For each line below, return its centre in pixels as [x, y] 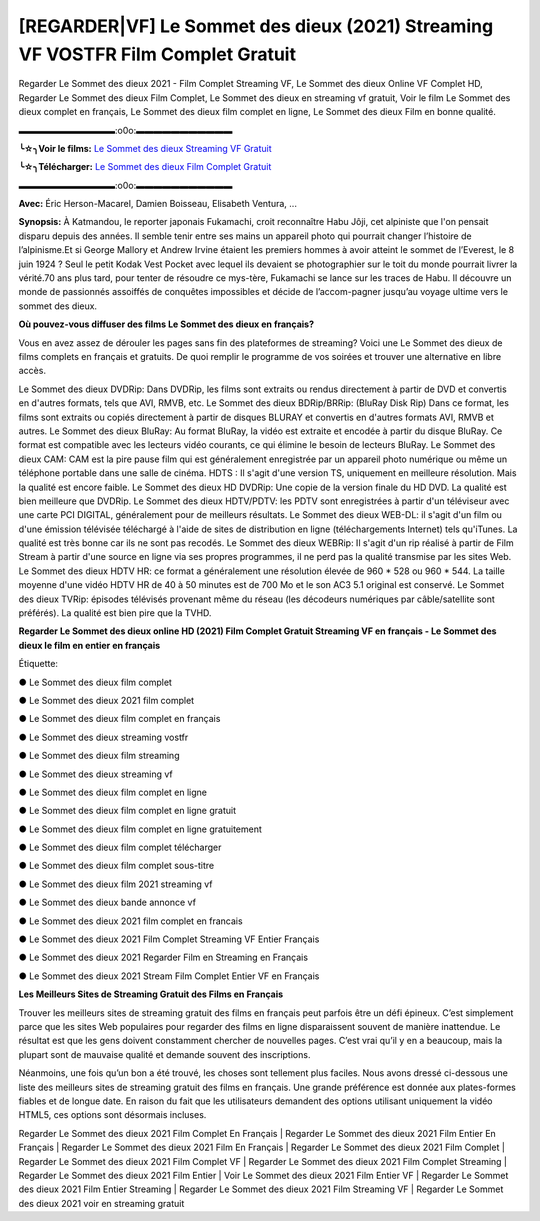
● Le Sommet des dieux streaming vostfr [103, 737]
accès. [32, 371]
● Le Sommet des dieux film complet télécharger [120, 847]
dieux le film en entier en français [89, 645]
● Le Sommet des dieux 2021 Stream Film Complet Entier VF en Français [169, 976]
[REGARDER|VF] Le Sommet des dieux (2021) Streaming [256, 26]
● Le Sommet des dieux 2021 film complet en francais [131, 921]
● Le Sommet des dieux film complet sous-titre [116, 866]
